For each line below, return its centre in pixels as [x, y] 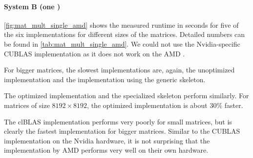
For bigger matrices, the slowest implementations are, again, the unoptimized [119, 70]
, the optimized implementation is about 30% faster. [165, 105]
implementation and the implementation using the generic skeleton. [105, 79]
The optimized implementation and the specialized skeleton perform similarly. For [126, 96]
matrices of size [27, 105]
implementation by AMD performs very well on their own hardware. [106, 150]
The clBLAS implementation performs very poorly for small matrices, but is [118, 121]
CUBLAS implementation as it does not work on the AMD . [95, 53]
